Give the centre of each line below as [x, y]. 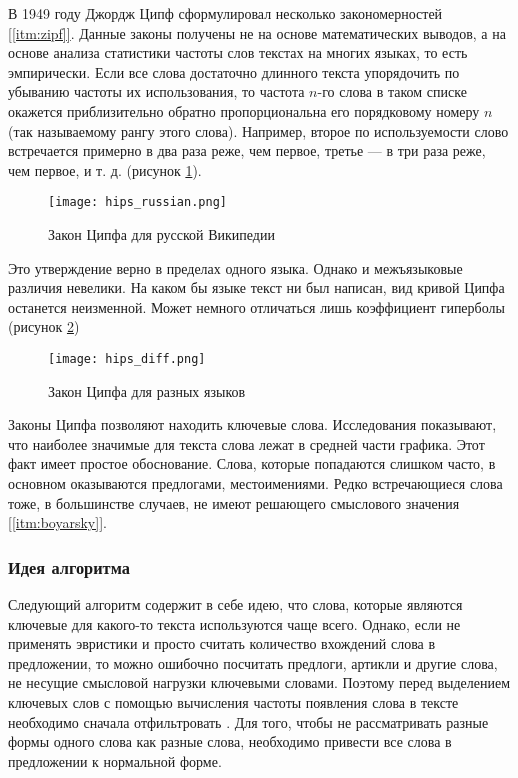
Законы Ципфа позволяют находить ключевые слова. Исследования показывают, [252, 424]
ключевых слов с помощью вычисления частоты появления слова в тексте [233, 701]
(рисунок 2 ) [44, 326]
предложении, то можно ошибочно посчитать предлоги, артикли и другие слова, [253, 662]
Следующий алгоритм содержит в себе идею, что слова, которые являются [235, 604]
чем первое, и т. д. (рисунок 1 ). [105, 169]
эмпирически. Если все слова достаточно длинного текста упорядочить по [234, 71]
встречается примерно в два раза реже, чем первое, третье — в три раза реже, [247, 150]
